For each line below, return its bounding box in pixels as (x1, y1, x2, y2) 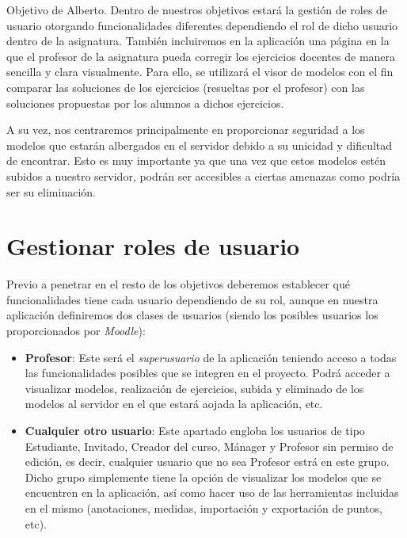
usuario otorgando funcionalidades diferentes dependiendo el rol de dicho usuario (6, 17, 398, 33)
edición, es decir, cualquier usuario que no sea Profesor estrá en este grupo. (25, 453, 390, 470)
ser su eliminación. (6, 183, 96, 200)
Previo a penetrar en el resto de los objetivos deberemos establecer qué (6, 276, 350, 292)
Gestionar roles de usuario (6, 230, 300, 262)
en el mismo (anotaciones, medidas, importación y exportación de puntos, (25, 499, 382, 516)
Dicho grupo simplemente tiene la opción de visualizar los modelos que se (25, 468, 382, 485)
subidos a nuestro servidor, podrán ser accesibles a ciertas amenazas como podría (6, 167, 401, 184)
